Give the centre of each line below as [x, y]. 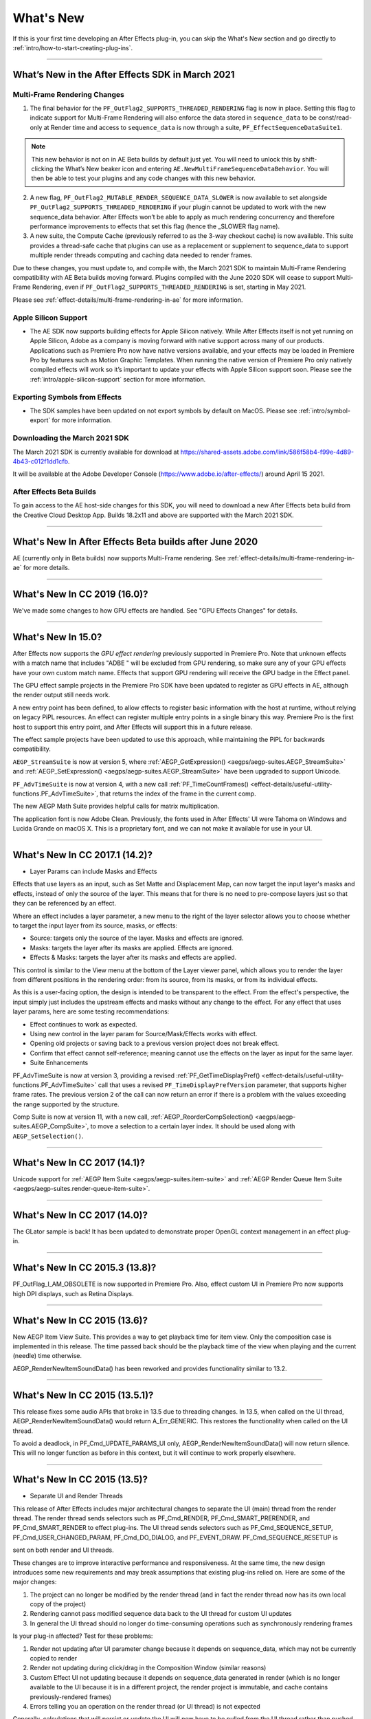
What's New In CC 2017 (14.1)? [79, 1162]
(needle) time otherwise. [47, 1356]
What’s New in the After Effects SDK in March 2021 [124, 75]
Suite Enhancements [59, 1063]
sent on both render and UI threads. [63, 1550]
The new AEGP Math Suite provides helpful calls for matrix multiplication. [116, 806]
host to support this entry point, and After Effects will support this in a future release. [133, 727]
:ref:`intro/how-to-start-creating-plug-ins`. [73, 47]
